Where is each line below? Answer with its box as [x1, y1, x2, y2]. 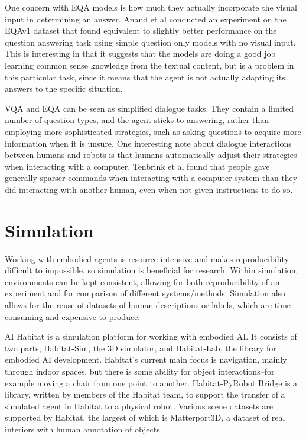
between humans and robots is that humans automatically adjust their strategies [5, 149, 297, 161]
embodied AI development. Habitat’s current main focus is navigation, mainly [5, 353, 287, 366]
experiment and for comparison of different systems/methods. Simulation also [5, 287, 286, 299]
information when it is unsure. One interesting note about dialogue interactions [5, 137, 292, 149]
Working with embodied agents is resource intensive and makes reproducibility [5, 252, 289, 264]
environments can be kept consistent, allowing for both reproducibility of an [5, 275, 280, 288]
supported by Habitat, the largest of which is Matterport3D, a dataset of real [5, 411, 285, 424]
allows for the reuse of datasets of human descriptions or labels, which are [5, 299, 272, 311]
